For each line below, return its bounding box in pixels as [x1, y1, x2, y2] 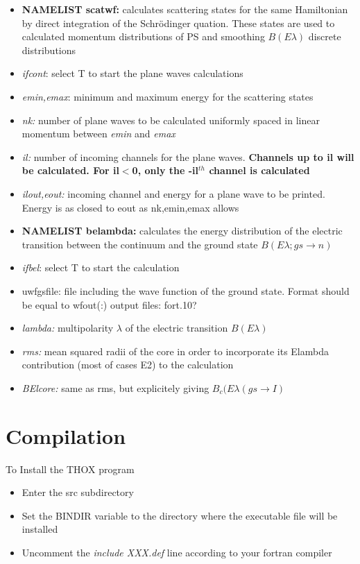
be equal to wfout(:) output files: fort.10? [22, 297, 197, 311]
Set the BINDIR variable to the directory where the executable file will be [22, 508, 338, 522]
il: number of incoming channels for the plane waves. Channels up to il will [22, 149, 354, 164]
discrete [308, 29, 341, 44]
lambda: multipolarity [22, 321, 114, 335]
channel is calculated [209, 163, 310, 178]
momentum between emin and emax [22, 126, 175, 141]
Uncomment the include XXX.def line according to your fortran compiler [22, 545, 332, 559]
